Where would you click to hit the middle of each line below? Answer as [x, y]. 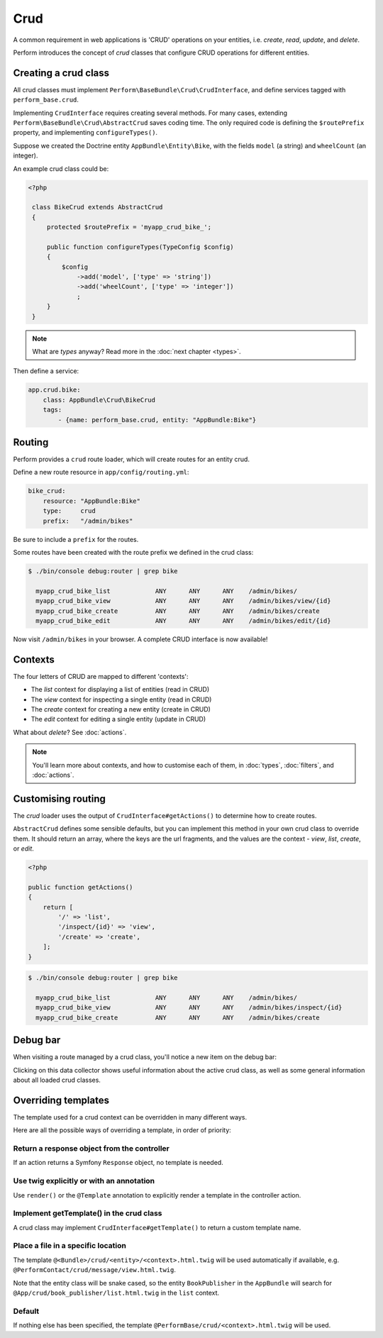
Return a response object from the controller [91, 1148]
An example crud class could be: [61, 168]
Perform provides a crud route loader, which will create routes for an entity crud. [131, 459]
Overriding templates [61, 1100]
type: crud [69, 511]
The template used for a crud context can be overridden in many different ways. [130, 1117]
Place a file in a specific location [70, 1246]
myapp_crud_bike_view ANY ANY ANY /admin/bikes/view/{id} [183, 601]
